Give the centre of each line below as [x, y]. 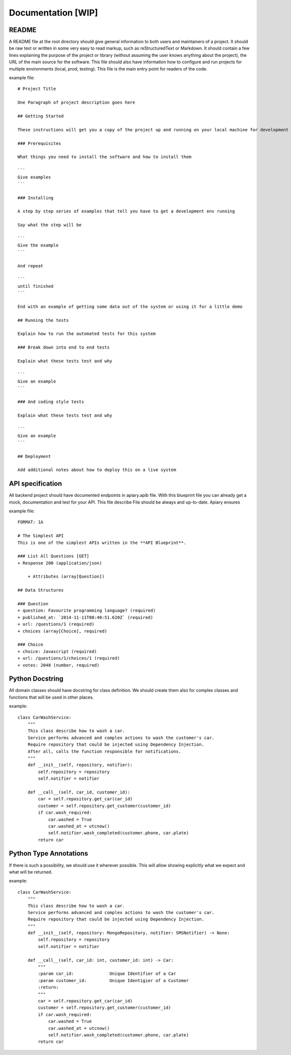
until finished [36, 286]
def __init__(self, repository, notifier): [80, 765]
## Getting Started [41, 116]
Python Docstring [36, 679]
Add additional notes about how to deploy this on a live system [97, 470]
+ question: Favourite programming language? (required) [87, 611]
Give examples [34, 177]
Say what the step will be [50, 225]
